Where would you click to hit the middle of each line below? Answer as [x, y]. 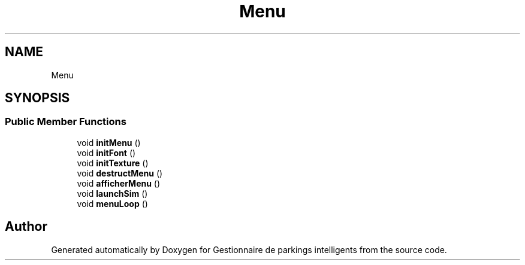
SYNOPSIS [37, 98]
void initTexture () [113, 163]
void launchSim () [112, 193]
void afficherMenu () [119, 183]
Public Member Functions [66, 122]
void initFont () [106, 153]
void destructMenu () [120, 173]
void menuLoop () [112, 203]
